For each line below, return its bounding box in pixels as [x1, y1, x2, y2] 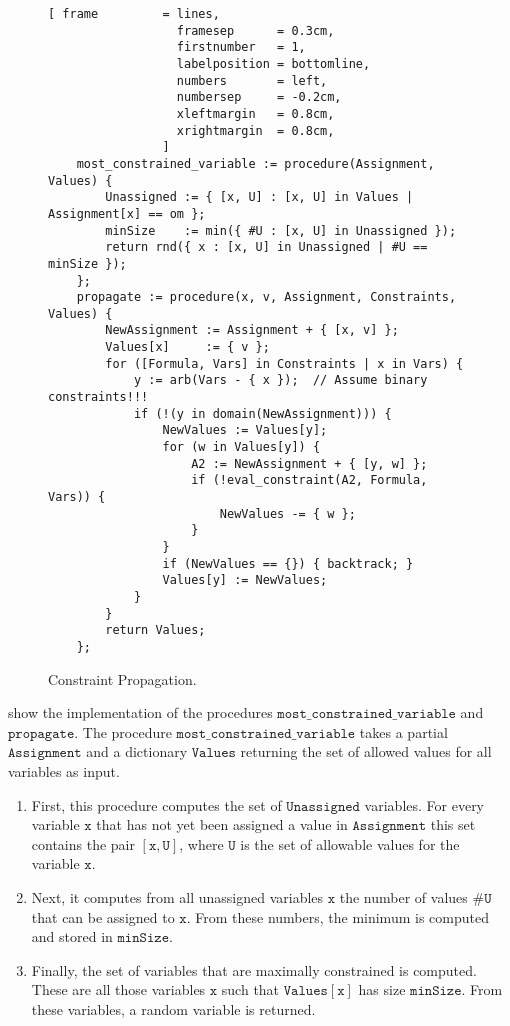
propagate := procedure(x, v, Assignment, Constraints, [76, 290, 457, 305]
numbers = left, [176, 73, 328, 88]
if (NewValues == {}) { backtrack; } [162, 556, 414, 571]
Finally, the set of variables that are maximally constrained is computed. [31, 959, 477, 980]
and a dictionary [86, 741, 188, 762]
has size [358, 979, 406, 1000]
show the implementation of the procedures [8, 702, 273, 723]
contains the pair [31, 833, 135, 854]
